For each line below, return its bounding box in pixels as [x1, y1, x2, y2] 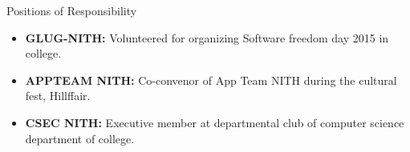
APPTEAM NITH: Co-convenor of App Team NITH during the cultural [25, 71, 397, 88]
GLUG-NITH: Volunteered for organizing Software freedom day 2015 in [25, 29, 389, 46]
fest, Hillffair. [25, 87, 91, 104]
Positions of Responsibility [6, 2, 137, 18]
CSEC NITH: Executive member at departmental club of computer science [25, 114, 404, 130]
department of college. [25, 130, 135, 146]
